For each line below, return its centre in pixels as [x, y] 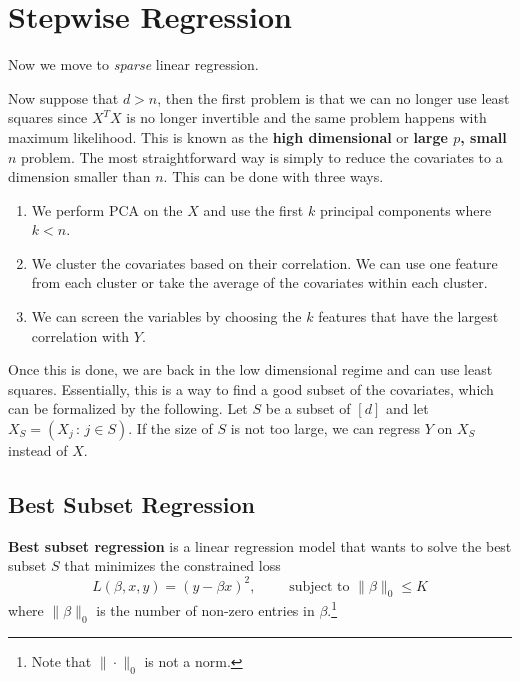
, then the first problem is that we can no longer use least [333, 97]
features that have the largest [408, 316]
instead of [38, 450]
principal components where [405, 209]
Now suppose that [63, 97]
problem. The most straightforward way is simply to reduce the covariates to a [262, 156]
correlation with [80, 335]
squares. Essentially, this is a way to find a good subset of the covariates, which [251, 388]
